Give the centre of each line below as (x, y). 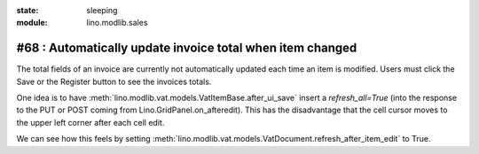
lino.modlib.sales (117, 23)
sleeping (102, 10)
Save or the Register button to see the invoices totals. (114, 81)
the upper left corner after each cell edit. (90, 122)
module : (32, 23)
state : (27, 10)
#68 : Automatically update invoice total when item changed (187, 48)
